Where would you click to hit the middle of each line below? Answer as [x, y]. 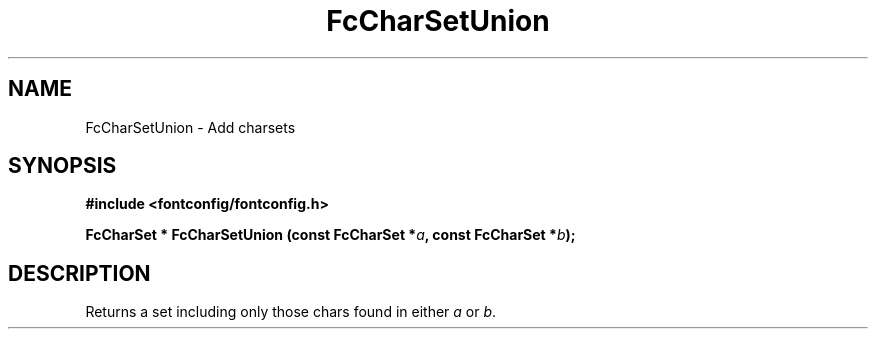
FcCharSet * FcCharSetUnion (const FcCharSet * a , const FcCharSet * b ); [330, 235]
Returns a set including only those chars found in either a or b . [291, 312]
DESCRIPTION [79, 273]
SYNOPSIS [62, 166]
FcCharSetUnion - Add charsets [190, 127]
